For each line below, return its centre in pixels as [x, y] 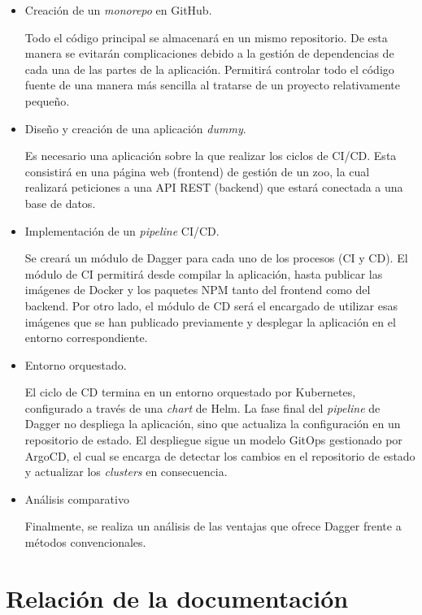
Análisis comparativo [77, 498]
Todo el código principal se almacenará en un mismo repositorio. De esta [206, 37]
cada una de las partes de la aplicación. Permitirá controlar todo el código [209, 69]
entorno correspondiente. [86, 338]
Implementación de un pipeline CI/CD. [122, 230]
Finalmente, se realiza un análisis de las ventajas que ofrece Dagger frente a [213, 526]
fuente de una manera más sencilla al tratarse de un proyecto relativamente [213, 85]
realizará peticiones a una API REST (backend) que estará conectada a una [214, 187]
